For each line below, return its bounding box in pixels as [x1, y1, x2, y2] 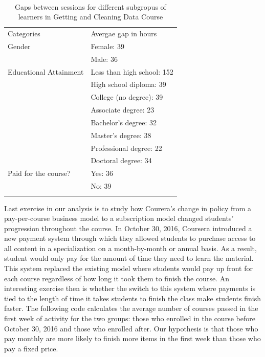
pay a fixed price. [4, 343, 58, 353]
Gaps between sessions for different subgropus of [14, 1, 166, 12]
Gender [8, 40, 31, 51]
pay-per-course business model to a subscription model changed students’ [4, 213, 234, 224]
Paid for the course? [8, 168, 71, 178]
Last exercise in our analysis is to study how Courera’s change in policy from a [4, 203, 252, 213]
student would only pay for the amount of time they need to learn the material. [4, 253, 254, 263]
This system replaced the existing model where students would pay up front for [4, 263, 253, 274]
